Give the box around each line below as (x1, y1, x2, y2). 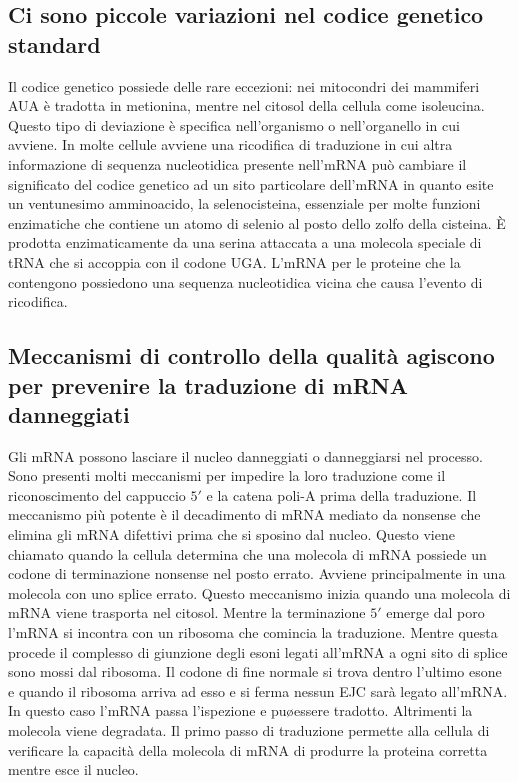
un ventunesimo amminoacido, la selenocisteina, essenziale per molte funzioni (8, 193, 481, 214)
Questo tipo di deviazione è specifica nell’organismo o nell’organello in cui (8, 114, 460, 135)
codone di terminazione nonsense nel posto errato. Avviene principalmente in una (8, 563, 506, 584)
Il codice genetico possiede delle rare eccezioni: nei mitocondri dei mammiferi (8, 75, 480, 96)
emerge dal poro (386, 602, 485, 623)
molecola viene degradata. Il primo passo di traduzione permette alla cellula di (8, 720, 490, 741)
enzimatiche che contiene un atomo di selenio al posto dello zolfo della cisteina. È (8, 212, 506, 233)
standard (8, 28, 101, 59)
